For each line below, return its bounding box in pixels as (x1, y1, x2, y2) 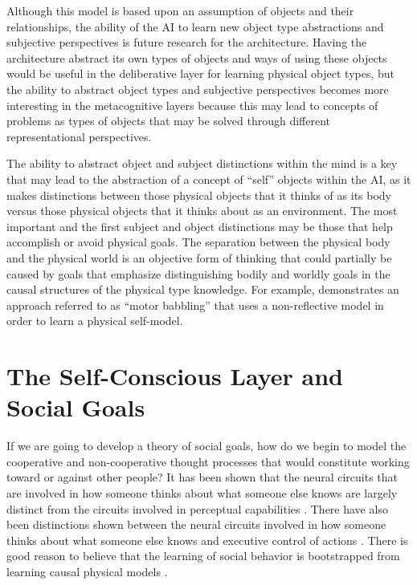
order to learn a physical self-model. (6, 312, 183, 329)
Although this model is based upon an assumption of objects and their (6, 2, 354, 18)
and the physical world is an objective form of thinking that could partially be (6, 249, 392, 266)
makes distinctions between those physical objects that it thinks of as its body (6, 186, 392, 203)
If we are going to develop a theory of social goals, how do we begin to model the (6, 437, 407, 454)
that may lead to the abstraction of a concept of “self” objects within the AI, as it (6, 170, 411, 187)
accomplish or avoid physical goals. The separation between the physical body (6, 234, 390, 250)
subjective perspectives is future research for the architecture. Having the (6, 34, 367, 51)
